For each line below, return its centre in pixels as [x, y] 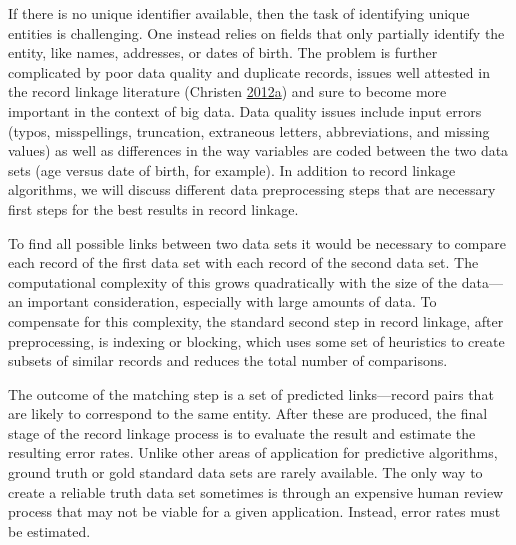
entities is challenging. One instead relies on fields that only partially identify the [256, 32]
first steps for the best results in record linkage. [153, 208]
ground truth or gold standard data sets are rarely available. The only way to [245, 472]
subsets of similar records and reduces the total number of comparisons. [228, 360]
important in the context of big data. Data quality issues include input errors [245, 110]
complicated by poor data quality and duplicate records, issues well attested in [249, 71]
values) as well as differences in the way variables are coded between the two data [258, 150]
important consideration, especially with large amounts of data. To [232, 301]
